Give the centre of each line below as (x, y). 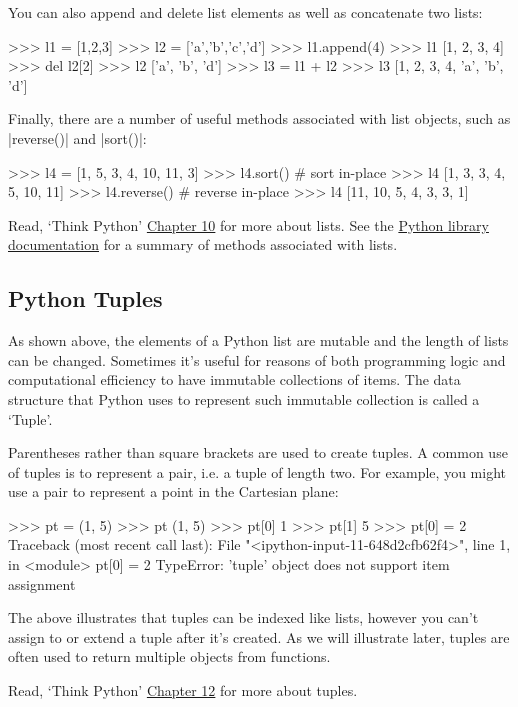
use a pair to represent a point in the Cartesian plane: (173, 491)
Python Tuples (85, 298)
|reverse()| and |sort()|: (77, 137)
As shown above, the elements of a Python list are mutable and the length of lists (258, 340)
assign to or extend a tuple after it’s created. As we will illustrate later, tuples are (259, 636)
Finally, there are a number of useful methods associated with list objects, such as (259, 118)
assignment (42, 583)
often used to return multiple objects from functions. (169, 656)
